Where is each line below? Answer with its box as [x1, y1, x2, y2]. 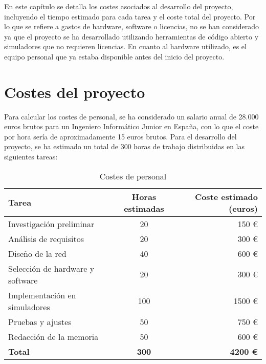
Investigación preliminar [8, 217, 95, 230]
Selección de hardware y [8, 262, 95, 274]
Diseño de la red [8, 247, 66, 259]
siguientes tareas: [4, 151, 58, 162]
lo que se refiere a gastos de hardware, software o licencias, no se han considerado [4, 21, 259, 32]
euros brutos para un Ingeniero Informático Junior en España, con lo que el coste [4, 121, 259, 132]
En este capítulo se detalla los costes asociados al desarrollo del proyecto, [4, 1, 233, 11]
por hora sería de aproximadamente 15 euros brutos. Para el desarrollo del [4, 131, 237, 141]
